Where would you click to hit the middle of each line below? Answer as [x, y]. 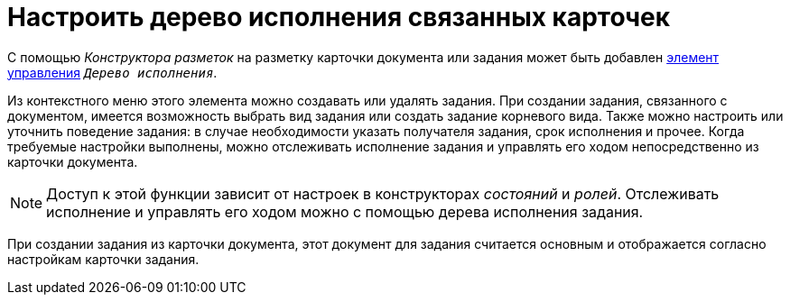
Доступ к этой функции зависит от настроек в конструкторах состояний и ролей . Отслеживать [383, 193]
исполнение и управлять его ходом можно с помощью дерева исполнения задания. [345, 211]
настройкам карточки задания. [103, 259]
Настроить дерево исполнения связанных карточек [339, 17]
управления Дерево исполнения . [112, 72]
